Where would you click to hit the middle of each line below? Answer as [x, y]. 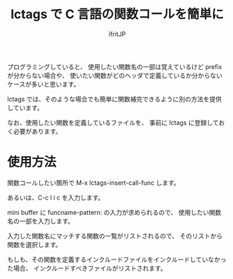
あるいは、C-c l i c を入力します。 [56, 197]
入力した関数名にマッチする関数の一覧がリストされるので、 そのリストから [115, 236]
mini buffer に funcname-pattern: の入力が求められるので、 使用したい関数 [114, 212]
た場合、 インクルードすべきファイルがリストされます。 [87, 268]
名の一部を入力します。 [41, 221]
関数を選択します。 [35, 244]
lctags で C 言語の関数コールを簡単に [117, 14]
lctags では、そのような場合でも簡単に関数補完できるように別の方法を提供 [114, 99]
